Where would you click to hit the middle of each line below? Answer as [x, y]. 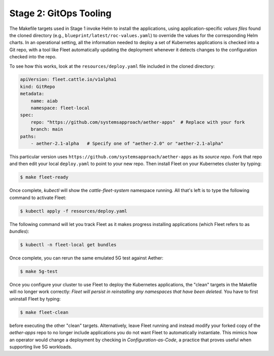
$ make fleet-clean [44, 312]
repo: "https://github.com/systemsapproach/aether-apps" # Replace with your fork [138, 122]
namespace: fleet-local [60, 108]
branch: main [47, 129]
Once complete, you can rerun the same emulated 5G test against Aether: [86, 258]
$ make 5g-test [39, 271]
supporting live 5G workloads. [41, 347]
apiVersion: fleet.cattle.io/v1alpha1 [68, 79]
